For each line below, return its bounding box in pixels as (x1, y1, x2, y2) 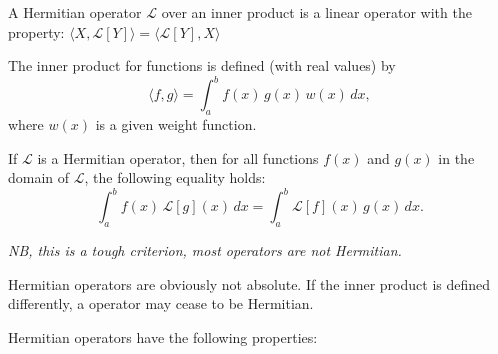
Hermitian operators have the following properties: (8, 326, 318, 347)
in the (438, 147, 475, 168)
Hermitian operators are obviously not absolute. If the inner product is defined (8, 273, 491, 294)
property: (8, 21, 65, 42)
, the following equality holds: (84, 167, 266, 188)
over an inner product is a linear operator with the (161, 2, 472, 22)
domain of (8, 167, 70, 188)
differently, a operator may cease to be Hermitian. (8, 293, 314, 314)
